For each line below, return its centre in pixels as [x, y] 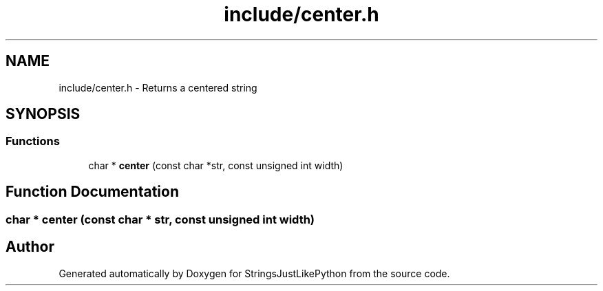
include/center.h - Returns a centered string [158, 87]
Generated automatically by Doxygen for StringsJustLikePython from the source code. [254, 273]
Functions [33, 141]
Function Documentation [92, 192]
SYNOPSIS [43, 114]
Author [30, 247]
